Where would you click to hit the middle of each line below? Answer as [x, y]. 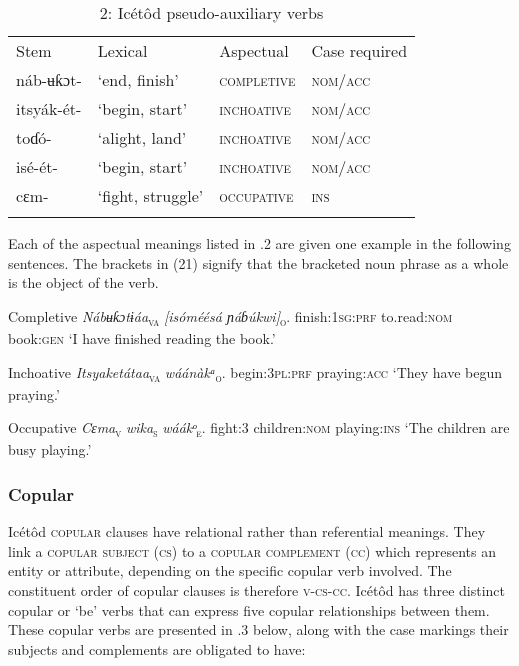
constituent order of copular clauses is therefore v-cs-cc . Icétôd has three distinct [257, 589]
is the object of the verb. [83, 282]
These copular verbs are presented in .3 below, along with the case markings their [258, 629]
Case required [359, 50]
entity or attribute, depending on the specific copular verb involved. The [230, 570]
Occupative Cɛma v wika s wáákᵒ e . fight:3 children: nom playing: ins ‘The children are [259, 429]
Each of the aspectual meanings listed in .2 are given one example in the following [259, 243]
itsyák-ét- [49, 108]
